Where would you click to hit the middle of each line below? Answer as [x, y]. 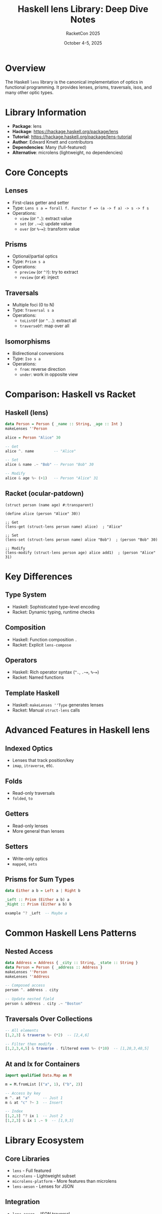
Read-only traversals [34, 793]
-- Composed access [25, 986]
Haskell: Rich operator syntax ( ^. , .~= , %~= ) [56, 672]
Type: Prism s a [29, 261]
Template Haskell [32, 693]
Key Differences [39, 577]
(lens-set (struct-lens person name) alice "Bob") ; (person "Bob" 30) [81, 540]
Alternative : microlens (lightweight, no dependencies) [67, 152]
